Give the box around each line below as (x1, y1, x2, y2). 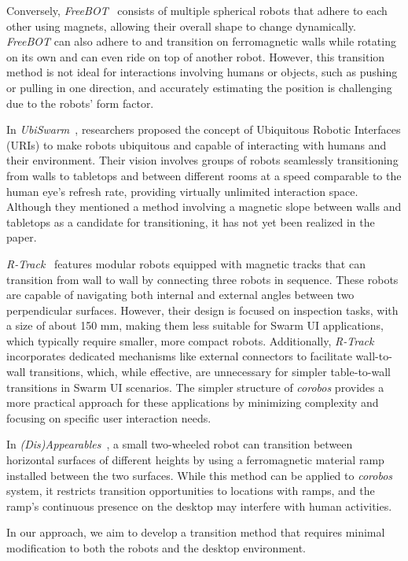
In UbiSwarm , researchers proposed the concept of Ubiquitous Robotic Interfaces (6, 121, 401, 138)
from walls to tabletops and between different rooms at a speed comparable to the (6, 167, 402, 183)
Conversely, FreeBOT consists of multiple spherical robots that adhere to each (6, 2, 388, 18)
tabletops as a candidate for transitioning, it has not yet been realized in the (6, 213, 375, 230)
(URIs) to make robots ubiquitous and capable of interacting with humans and (6, 136, 387, 153)
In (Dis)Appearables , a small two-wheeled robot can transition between (6, 436, 353, 452)
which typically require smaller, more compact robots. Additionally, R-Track (6, 332, 374, 349)
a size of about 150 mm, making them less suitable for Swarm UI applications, (6, 317, 384, 334)
